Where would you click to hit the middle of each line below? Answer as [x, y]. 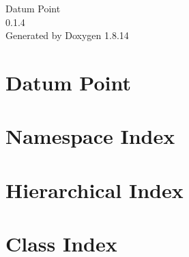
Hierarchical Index [94, 189]
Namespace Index [90, 136]
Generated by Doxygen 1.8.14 [67, 35]
